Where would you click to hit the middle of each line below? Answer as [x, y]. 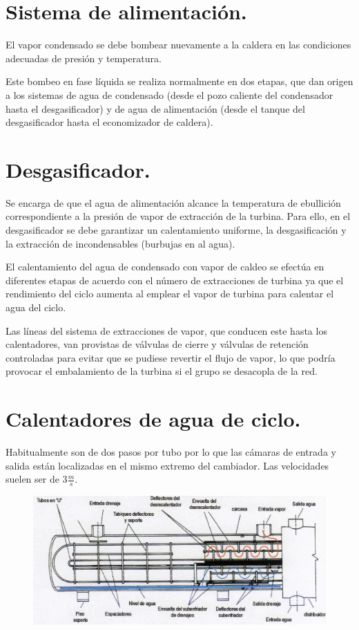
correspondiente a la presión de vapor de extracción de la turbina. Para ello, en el [178, 216]
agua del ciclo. [36, 307]
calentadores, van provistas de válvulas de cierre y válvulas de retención [157, 344]
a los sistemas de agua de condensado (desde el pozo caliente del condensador [169, 94]
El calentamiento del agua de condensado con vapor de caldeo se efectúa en [165, 267]
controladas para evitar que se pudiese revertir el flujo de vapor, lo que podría [171, 357]
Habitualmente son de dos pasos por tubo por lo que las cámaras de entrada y [171, 452]
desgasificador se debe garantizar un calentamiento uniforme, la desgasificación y [176, 230]
